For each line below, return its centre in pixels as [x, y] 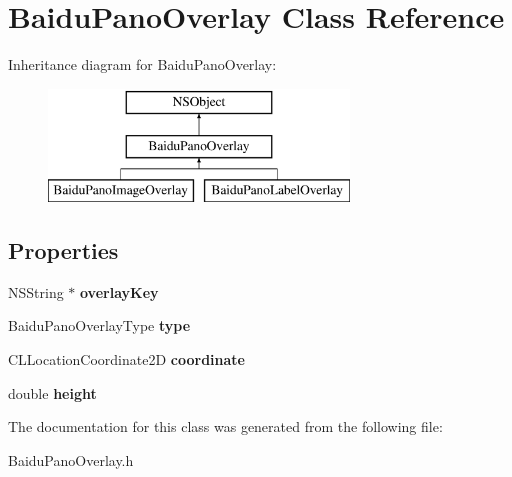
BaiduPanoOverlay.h [71, 459]
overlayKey [119, 291]
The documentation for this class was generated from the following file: [225, 426]
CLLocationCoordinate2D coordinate [126, 359]
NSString [36, 291]
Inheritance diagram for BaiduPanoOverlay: [142, 64]
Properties [63, 250]
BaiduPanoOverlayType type [99, 325]
